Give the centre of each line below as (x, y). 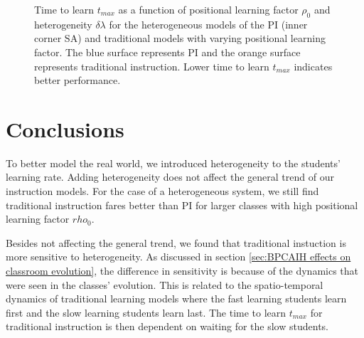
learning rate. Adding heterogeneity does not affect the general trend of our (170, 177)
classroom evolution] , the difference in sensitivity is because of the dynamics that (182, 271)
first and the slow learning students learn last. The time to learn (146, 312)
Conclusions (65, 128)
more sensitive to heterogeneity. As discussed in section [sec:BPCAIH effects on (178, 257)
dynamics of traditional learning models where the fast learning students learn (176, 299)
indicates (313, 66)
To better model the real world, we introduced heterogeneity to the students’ (173, 163)
